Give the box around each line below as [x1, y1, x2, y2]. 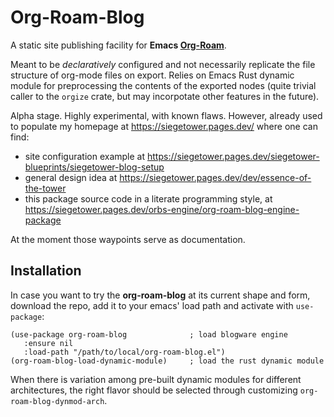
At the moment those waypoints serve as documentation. [10, 233, 246, 245]
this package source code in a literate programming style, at [24, 192, 273, 205]
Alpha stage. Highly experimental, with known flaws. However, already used [10, 109, 323, 121]
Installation [10, 262, 82, 280]
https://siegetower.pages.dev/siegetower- [146, 150, 320, 162]
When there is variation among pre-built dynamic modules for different [10, 373, 302, 385]
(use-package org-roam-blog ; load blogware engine [10, 329, 288, 340]
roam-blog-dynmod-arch [10, 396, 105, 406]
